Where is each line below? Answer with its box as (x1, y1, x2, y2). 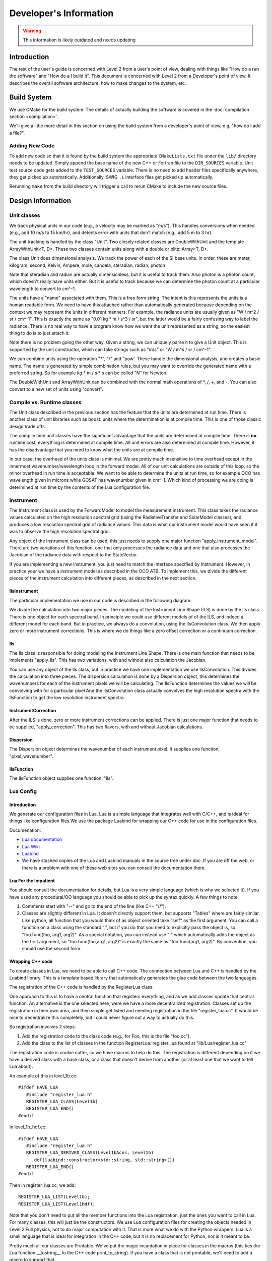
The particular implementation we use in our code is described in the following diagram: (9, 597, 192, 603)
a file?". (9, 130, 25, 136)
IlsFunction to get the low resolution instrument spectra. (9, 695, 125, 701)
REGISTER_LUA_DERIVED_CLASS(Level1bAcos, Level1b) (26, 1150, 154, 1156)
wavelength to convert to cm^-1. (9, 285, 76, 292)
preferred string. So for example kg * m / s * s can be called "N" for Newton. (9, 370, 168, 376)
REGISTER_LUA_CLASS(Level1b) (26, 1099, 98, 1104)
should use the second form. (22, 946, 82, 952)
